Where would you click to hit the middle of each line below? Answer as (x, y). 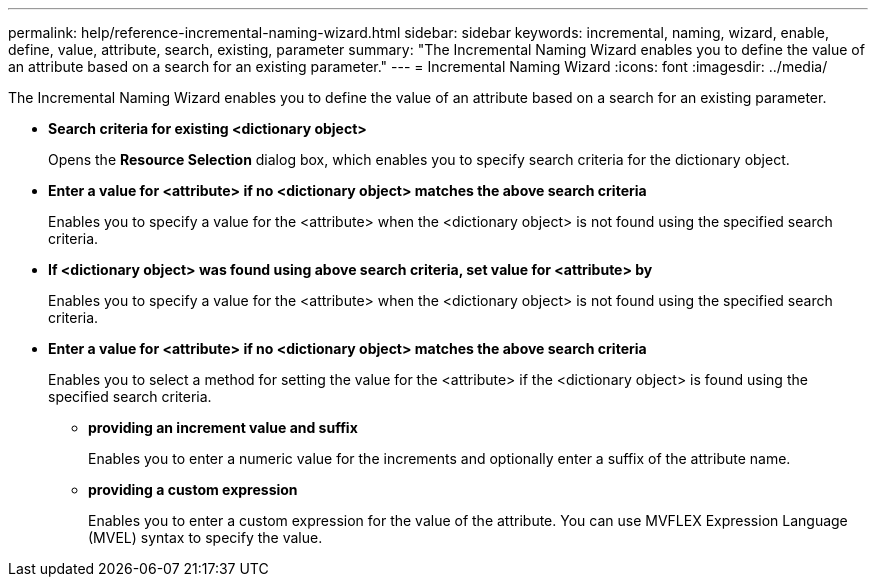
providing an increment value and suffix (223, 427)
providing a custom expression (193, 489)
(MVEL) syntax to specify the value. (205, 537)
